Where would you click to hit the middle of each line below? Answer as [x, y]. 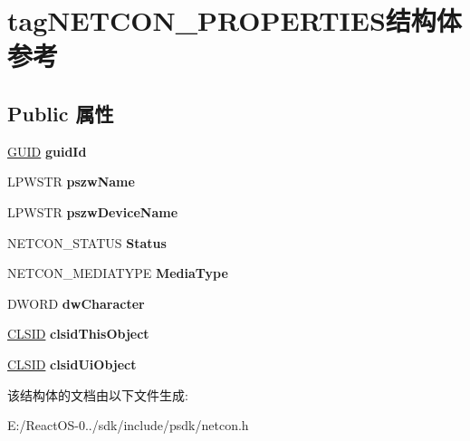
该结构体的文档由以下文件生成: [98, 394]
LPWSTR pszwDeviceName [93, 211]
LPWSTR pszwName [71, 182]
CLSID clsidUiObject [72, 364]
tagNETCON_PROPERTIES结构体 [235, 20]
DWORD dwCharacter [76, 303]
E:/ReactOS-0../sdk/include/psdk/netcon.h [128, 425]
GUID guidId [47, 151]
